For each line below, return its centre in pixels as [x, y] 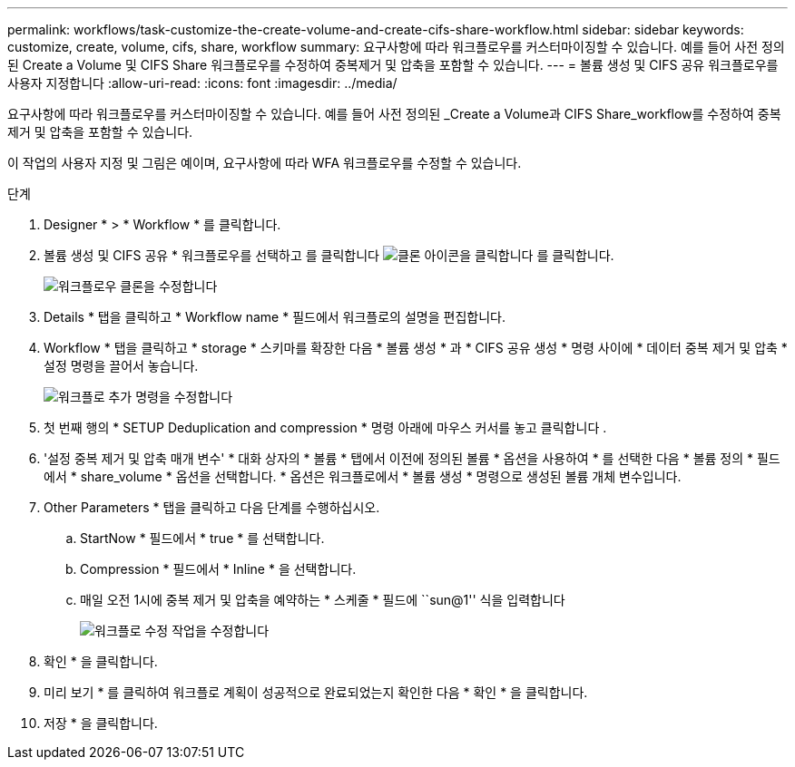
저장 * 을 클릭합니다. [101, 723]
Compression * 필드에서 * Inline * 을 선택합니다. [218, 569]
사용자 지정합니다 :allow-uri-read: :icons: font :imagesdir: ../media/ [202, 83]
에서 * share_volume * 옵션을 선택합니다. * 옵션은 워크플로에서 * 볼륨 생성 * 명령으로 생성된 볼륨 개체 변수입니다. [363, 476]
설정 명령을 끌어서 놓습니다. [121, 366]
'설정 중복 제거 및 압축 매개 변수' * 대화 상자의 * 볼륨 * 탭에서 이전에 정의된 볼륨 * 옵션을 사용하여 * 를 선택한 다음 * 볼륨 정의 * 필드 [412, 458]
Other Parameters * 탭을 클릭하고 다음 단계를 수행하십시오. [212, 507]
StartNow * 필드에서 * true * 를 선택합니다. [202, 538]
